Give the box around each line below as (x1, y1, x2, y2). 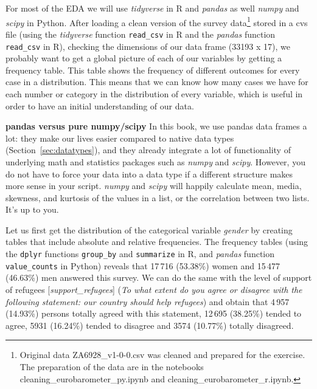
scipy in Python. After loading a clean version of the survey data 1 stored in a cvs (5, 14, 308, 29)
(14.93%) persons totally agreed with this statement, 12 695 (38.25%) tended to (5, 307, 302, 320)
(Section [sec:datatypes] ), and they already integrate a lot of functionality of (5, 143, 291, 156)
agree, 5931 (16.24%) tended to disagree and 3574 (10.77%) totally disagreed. (5, 318, 294, 331)
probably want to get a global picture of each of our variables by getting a (5, 52, 282, 64)
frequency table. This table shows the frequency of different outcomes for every (5, 63, 300, 76)
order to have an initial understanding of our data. (5, 99, 194, 112)
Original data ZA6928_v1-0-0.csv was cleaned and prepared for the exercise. (19, 348, 305, 361)
